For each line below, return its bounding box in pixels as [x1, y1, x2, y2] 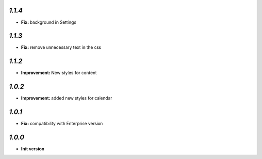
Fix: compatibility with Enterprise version [21, 121, 103, 127]
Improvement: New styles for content [21, 70, 97, 76]
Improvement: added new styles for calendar [21, 95, 113, 101]
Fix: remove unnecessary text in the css [21, 44, 101, 50]
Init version [21, 146, 45, 152]
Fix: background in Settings [21, 19, 77, 25]
